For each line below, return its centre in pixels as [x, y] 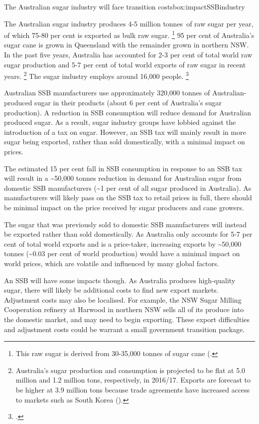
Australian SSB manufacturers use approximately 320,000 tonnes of [107, 93]
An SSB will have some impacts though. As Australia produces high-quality [120, 280]
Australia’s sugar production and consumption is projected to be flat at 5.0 [130, 370]
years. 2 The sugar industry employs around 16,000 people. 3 [96, 75]
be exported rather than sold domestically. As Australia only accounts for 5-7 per [128, 234]
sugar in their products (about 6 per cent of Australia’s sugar [128, 103]
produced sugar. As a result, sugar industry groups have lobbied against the [120, 122]
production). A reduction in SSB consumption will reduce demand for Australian [128, 112]
